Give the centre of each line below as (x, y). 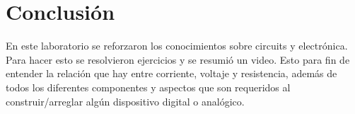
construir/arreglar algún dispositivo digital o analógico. (125, 101)
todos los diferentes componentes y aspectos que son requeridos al (148, 87)
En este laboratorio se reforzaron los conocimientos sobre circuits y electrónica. (177, 46)
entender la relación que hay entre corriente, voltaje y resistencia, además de (171, 73)
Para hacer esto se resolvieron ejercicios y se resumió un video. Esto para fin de (178, 59)
